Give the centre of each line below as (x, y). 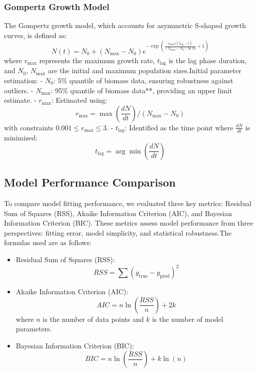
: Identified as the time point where (179, 127)
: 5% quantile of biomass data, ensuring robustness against (143, 80)
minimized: (21, 138)
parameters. (34, 329)
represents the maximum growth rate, (97, 60)
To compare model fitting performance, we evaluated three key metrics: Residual (128, 203)
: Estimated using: (79, 100)
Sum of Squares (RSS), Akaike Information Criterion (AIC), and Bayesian (118, 213)
